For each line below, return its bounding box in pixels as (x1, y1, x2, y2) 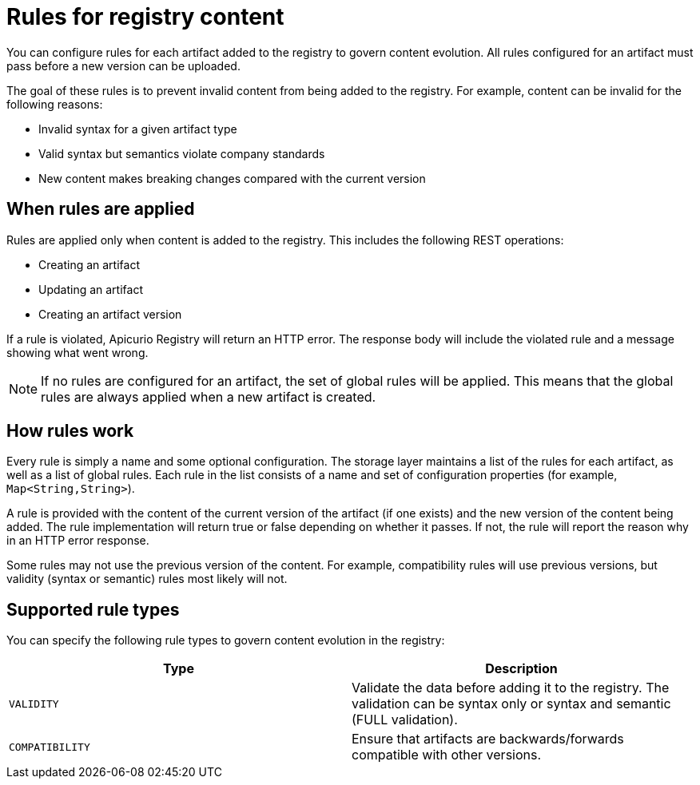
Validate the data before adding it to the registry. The (352, 680, 670, 696)
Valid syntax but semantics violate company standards (38, 146, 325, 161)
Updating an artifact (38, 282, 143, 296)
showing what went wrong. (6, 345, 149, 359)
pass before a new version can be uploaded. (6, 58, 241, 73)
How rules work (6, 421, 134, 442)
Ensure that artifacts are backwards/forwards (352, 731, 624, 747)
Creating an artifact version (38, 307, 182, 321)
